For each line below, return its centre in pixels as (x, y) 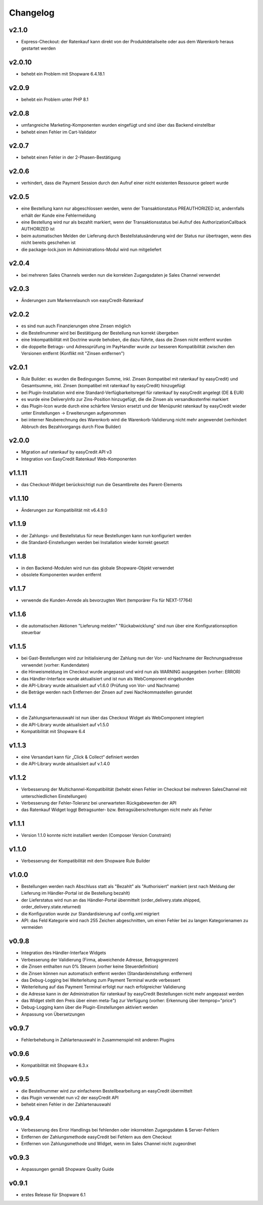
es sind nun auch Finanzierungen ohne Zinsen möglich (76, 326)
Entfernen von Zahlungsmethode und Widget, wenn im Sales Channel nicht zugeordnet (109, 1144)
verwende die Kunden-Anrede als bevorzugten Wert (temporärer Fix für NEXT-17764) (107, 600)
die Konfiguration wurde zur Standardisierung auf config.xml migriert (90, 914)
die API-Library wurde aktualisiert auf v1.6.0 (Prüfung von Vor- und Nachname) (100, 685)
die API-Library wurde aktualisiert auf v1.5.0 (65, 725)
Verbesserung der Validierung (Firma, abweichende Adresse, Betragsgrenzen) (100, 960)
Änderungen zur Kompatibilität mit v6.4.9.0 (64, 510)
